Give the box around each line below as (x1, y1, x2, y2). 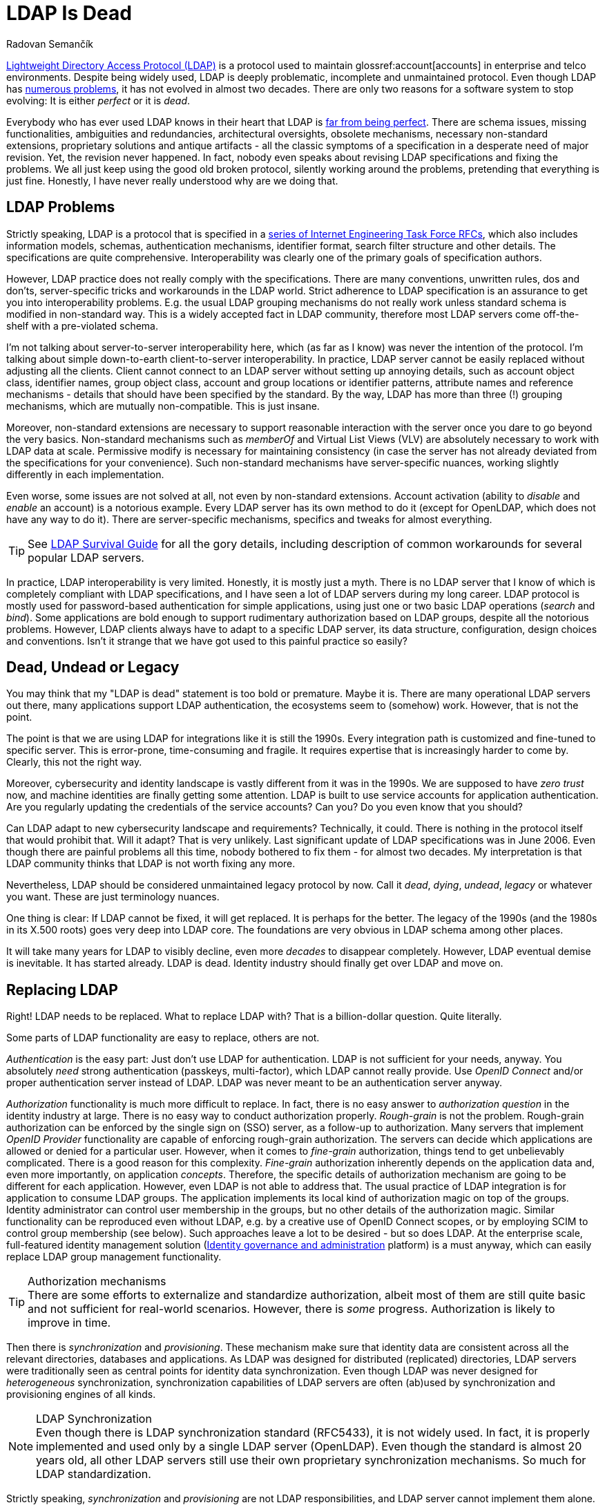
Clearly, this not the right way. (6, 756, 142, 768)
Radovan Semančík (6, 37, 93, 50)
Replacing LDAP (6, 981, 118, 998)
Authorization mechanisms (28, 1274, 166, 1289)
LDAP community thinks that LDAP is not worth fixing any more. (6, 858, 296, 870)
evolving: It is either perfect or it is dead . (6, 94, 191, 106)
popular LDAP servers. (28, 550, 144, 565)
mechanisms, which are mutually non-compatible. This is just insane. (6, 399, 320, 412)
